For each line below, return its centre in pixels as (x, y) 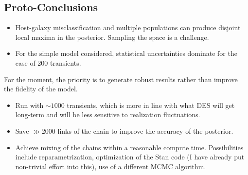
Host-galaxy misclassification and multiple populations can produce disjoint (128, 27)
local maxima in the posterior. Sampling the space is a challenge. (112, 37)
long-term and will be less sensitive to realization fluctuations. (108, 114)
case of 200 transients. (48, 62)
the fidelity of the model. (41, 89)
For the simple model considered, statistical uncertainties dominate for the (126, 53)
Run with (29, 105)
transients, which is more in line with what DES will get (151, 105)
